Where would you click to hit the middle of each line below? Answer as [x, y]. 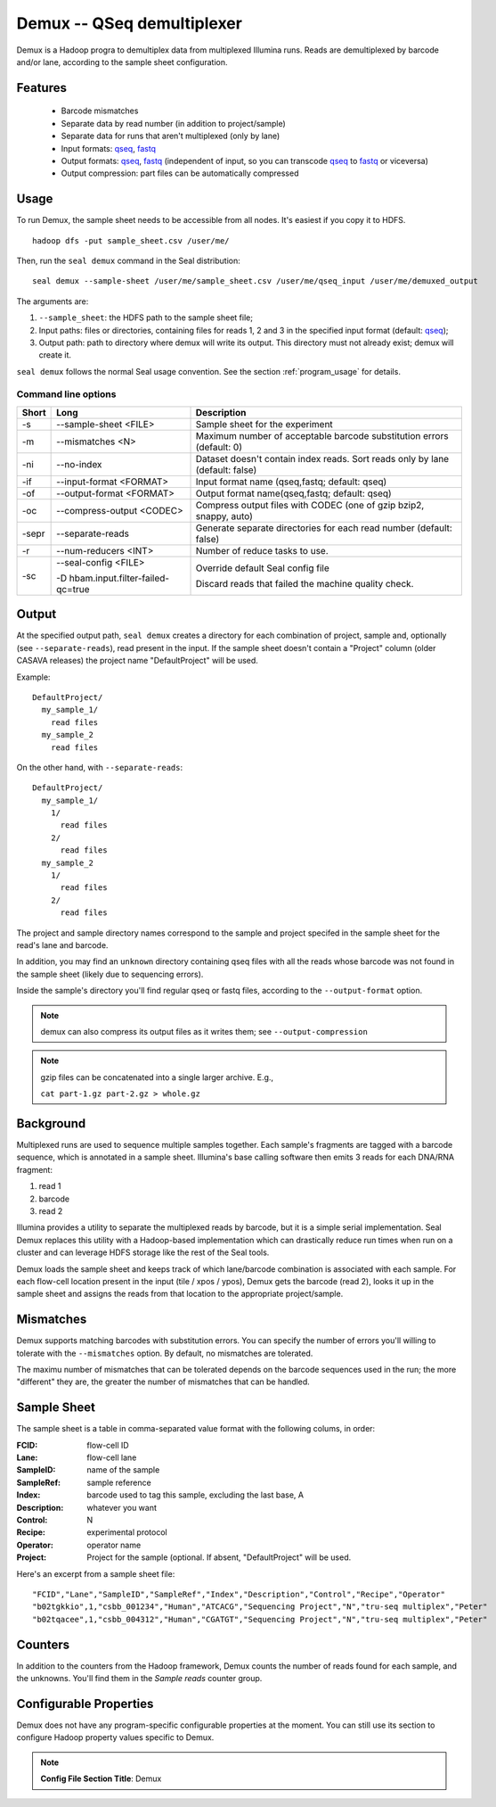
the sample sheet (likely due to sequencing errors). [110, 974]
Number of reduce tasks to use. [262, 550]
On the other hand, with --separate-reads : [99, 767]
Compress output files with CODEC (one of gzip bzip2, [310, 505]
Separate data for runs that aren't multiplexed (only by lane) [171, 136]
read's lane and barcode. [62, 945]
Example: [33, 677]
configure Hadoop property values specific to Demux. [115, 1737]
